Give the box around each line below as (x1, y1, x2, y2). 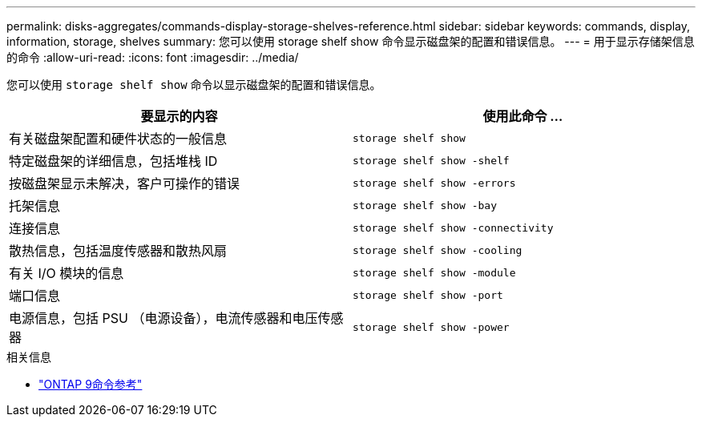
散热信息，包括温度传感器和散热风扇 (9, 243, 228, 259)
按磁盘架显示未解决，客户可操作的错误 (9, 175, 240, 191)
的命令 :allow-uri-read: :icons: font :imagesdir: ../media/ (6, 50, 299, 64)
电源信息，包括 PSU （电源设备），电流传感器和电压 (9, 310, 318, 326)
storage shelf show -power (353, 320, 510, 333)
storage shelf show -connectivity (353, 221, 554, 234)
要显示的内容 (140, 108, 218, 124)
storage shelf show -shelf (353, 154, 510, 167)
